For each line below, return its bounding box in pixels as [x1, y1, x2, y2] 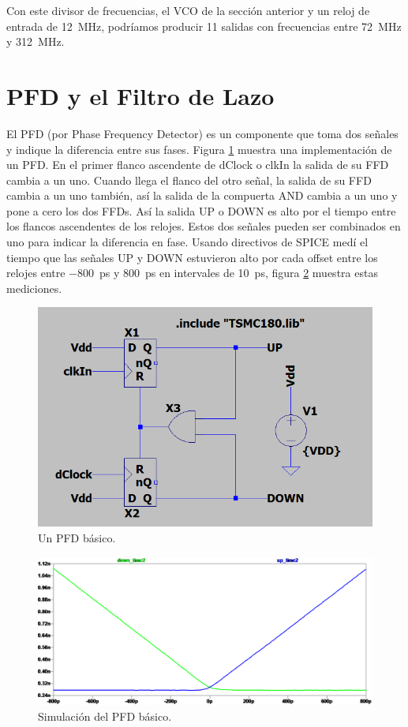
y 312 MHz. [6, 33, 65, 50]
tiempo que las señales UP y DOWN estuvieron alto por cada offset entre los [6, 249, 378, 265]
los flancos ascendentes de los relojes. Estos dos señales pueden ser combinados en [6, 218, 401, 234]
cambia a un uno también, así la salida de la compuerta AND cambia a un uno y [6, 187, 398, 204]
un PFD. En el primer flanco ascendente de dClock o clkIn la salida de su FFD [6, 156, 389, 173]
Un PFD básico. [38, 529, 116, 545]
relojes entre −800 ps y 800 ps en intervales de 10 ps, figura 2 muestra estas [6, 264, 378, 281]
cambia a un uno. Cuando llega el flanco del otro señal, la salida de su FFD [6, 171, 372, 188]
